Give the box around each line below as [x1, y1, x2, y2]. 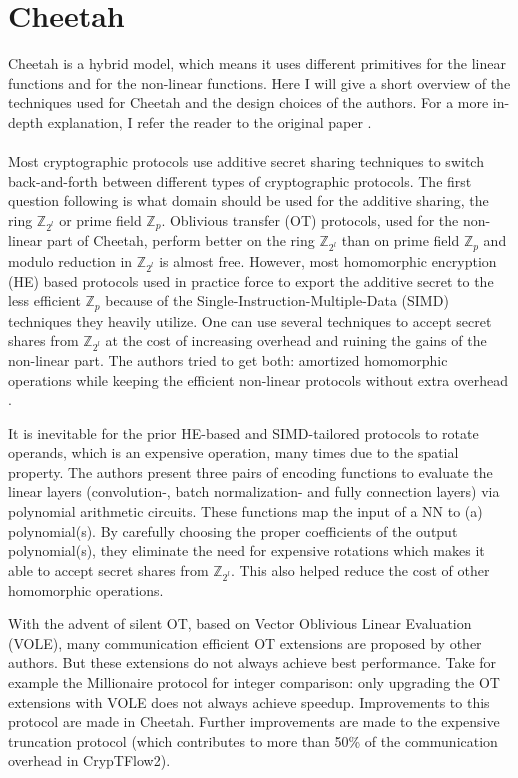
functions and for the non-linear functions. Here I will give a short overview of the [8, 72, 511, 93]
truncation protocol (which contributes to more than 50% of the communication [8, 730, 498, 751]
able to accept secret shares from [8, 559, 209, 580]
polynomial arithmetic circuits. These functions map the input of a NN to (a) [8, 501, 483, 522]
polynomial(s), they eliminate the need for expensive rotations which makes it [8, 540, 485, 561]
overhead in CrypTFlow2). [8, 750, 171, 771]
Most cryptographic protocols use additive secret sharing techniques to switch [8, 151, 484, 172]
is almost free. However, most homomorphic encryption [159, 250, 497, 271]
